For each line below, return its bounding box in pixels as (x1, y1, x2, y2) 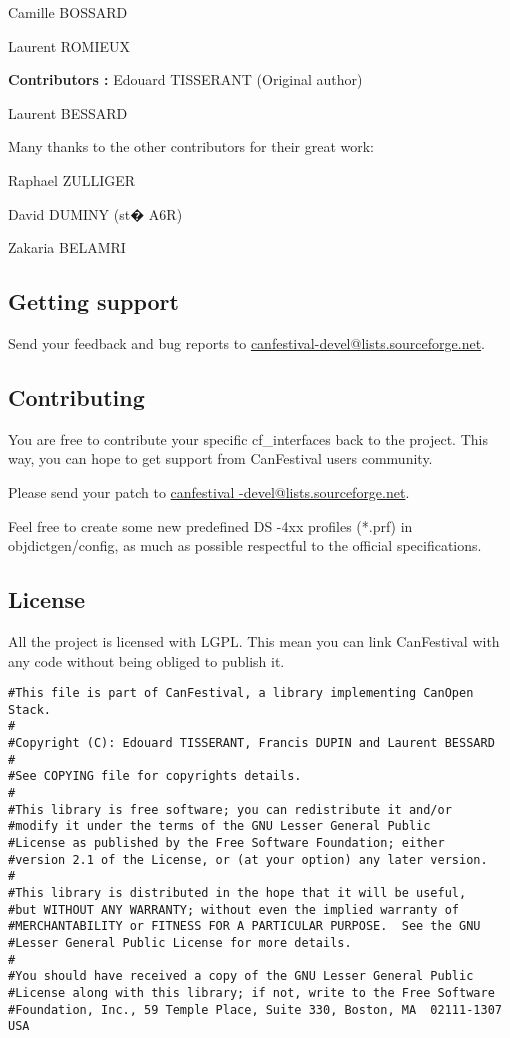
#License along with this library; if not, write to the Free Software (8, 985, 495, 1000)
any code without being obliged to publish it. (8, 650, 285, 671)
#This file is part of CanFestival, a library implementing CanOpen (8, 686, 474, 701)
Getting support (8, 286, 179, 317)
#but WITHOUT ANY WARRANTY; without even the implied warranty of (8, 902, 460, 917)
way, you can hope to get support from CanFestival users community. (8, 448, 433, 469)
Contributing (8, 381, 145, 412)
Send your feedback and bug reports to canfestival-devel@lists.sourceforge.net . (8, 332, 486, 353)
